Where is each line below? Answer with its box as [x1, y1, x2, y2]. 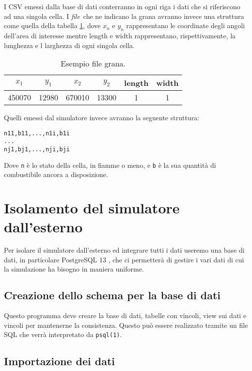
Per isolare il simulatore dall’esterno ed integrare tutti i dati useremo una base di [4, 245, 245, 255]
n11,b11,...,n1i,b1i [4, 129, 70, 137]
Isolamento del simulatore [4, 198, 180, 218]
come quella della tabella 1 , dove [4, 20, 101, 31]
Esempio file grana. [61, 58, 126, 69]
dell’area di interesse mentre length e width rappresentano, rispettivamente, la [4, 30, 236, 40]
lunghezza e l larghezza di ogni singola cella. [4, 40, 135, 50]
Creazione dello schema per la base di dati [4, 288, 221, 303]
